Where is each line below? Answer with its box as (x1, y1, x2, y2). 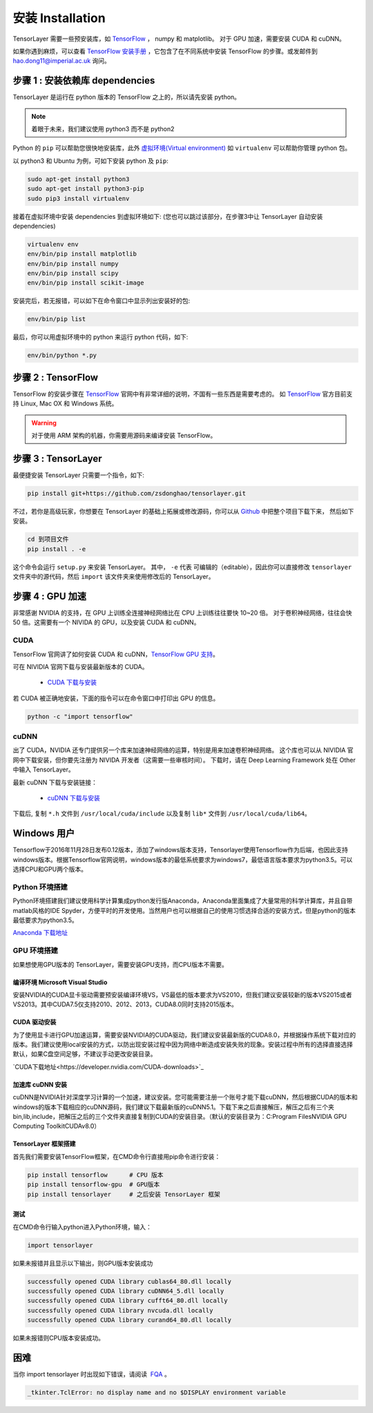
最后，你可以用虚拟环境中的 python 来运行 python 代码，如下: (12, 333, 189, 341)
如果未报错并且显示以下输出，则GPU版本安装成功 (12, 1259, 153, 1267)
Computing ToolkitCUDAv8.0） (12, 1122, 100, 1131)
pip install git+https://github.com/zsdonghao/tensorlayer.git (27, 489, 247, 497)
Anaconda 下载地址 (12, 929, 68, 937)
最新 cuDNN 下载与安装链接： (12, 778, 98, 787)
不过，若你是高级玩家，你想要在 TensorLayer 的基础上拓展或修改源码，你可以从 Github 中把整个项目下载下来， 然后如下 (12, 507, 354, 515)
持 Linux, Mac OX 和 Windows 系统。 (12, 399, 118, 407)
